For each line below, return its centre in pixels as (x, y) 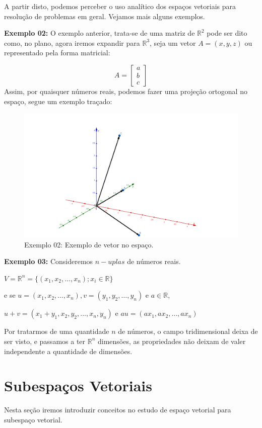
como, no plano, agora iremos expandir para (72, 42)
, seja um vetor (173, 42)
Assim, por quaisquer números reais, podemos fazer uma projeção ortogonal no (126, 91)
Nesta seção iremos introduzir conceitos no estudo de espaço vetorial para (118, 410)
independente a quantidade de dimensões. (68, 351)
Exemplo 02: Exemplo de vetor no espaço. (89, 244)
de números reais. (154, 261)
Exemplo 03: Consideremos (49, 261)
